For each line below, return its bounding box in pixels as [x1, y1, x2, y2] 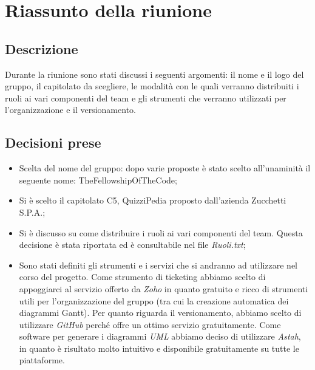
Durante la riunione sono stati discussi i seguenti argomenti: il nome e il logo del [5, 67, 304, 80]
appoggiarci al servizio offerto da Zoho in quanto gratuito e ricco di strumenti [19, 282, 308, 295]
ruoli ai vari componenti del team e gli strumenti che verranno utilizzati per [5, 91, 286, 104]
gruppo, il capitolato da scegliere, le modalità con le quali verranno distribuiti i [5, 80, 299, 92]
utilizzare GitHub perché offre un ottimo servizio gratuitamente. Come [19, 318, 281, 331]
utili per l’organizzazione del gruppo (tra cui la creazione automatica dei [19, 294, 289, 307]
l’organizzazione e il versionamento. [5, 103, 136, 116]
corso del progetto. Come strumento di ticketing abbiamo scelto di [19, 270, 266, 283]
